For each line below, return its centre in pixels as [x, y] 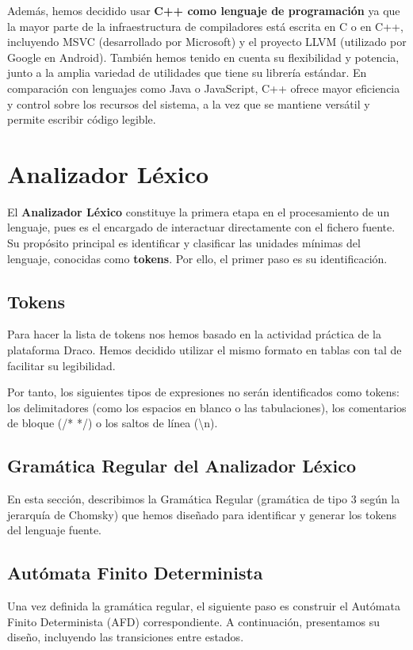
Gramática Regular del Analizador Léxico [182, 466]
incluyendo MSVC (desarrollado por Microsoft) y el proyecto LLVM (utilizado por [207, 42]
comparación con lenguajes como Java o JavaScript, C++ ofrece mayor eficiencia [204, 88]
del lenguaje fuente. [55, 530]
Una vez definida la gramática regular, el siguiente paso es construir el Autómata [204, 606]
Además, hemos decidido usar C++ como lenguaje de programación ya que [204, 10]
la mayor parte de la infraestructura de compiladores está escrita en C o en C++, [205, 26]
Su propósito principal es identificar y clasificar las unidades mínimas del [184, 243]
